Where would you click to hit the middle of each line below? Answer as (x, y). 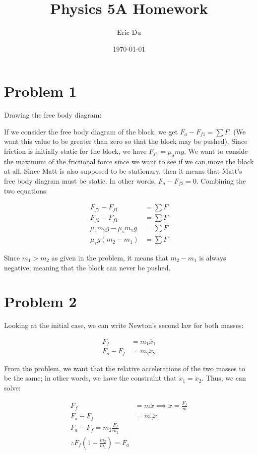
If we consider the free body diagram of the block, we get (91, 131)
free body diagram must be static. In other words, (80, 181)
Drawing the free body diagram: (53, 115)
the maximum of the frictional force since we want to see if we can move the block (129, 161)
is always (213, 257)
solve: (12, 387)
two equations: (26, 190)
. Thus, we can (224, 378)
